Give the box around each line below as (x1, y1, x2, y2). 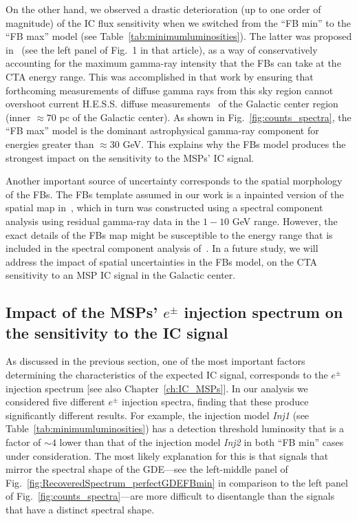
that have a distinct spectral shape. (6, 502, 155, 516)
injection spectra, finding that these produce (122, 394, 309, 409)
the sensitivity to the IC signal (6, 321, 228, 343)
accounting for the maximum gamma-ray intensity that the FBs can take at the (6, 56, 341, 70)
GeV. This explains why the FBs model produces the (122, 136, 346, 151)
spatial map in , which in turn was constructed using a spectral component (6, 200, 323, 215)
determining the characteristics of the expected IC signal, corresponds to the (6, 368, 328, 382)
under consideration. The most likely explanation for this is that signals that (6, 448, 329, 462)
